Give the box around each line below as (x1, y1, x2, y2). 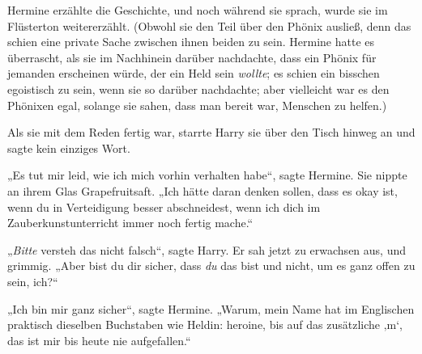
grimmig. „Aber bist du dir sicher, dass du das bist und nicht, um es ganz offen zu (7, 257, 416, 274)
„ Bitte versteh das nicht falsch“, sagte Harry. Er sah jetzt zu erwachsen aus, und (7, 241, 407, 258)
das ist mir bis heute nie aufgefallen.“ (7, 331, 191, 348)
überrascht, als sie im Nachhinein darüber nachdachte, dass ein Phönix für (7, 48, 377, 65)
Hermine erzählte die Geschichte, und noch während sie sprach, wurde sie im (7, 2, 388, 18)
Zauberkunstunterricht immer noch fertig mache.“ (7, 214, 254, 231)
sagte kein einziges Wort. (7, 139, 130, 156)
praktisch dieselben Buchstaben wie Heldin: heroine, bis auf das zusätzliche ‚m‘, (7, 316, 403, 333)
